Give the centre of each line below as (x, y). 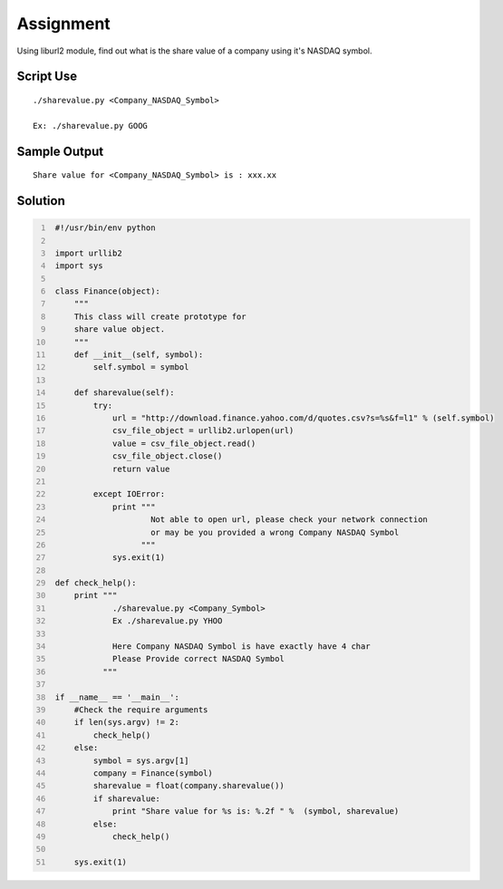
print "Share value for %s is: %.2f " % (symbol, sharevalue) (256, 812)
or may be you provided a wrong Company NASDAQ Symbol (275, 532)
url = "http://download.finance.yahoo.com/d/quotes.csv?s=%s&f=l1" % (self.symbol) (303, 418)
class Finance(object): (107, 291)
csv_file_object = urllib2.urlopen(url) (203, 431)
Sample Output (60, 151)
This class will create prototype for (160, 316)
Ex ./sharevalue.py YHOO (167, 621)
